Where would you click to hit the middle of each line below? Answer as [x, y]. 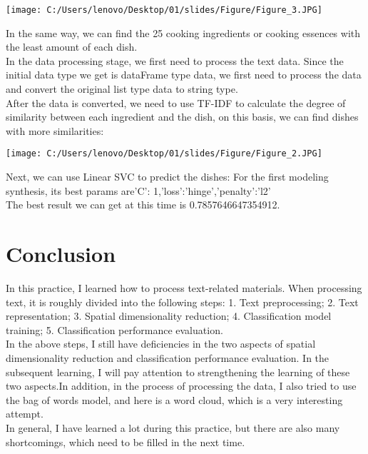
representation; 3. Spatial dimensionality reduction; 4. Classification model [169, 316]
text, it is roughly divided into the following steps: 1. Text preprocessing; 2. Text [182, 302]
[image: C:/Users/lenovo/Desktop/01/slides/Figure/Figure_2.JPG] [164, 154]
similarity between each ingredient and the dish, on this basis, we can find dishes [182, 117]
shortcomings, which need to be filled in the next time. [126, 442]
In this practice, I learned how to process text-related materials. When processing [184, 287]
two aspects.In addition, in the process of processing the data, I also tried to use [181, 386]
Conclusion [61, 254]
